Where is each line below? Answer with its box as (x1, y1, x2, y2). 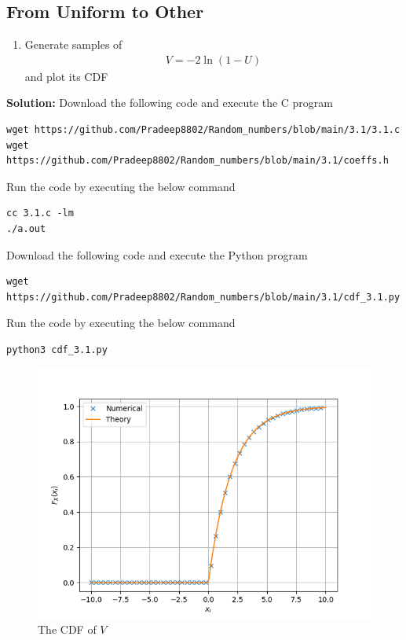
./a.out (6, 223, 46, 234)
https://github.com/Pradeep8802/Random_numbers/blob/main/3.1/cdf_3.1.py (6, 291, 401, 303)
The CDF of (38, 621, 97, 638)
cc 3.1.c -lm (6, 208, 74, 219)
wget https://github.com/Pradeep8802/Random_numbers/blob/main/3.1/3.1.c (6, 124, 401, 136)
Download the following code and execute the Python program (6, 246, 308, 263)
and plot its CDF (24, 68, 108, 84)
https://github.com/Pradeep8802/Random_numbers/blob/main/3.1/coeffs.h (6, 155, 389, 167)
